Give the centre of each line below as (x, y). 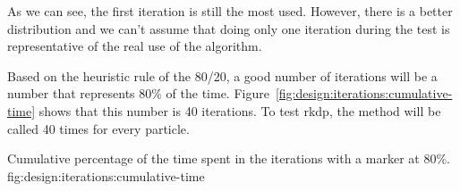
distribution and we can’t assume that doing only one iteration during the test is (229, 28)
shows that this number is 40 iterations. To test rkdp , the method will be (240, 110)
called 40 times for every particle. (98, 128)
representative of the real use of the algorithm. (135, 46)
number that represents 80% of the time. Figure (138, 93)
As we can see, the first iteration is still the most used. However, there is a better (230, 11)
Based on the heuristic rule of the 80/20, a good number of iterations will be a (222, 75)
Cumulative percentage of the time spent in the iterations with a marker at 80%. (229, 158)
